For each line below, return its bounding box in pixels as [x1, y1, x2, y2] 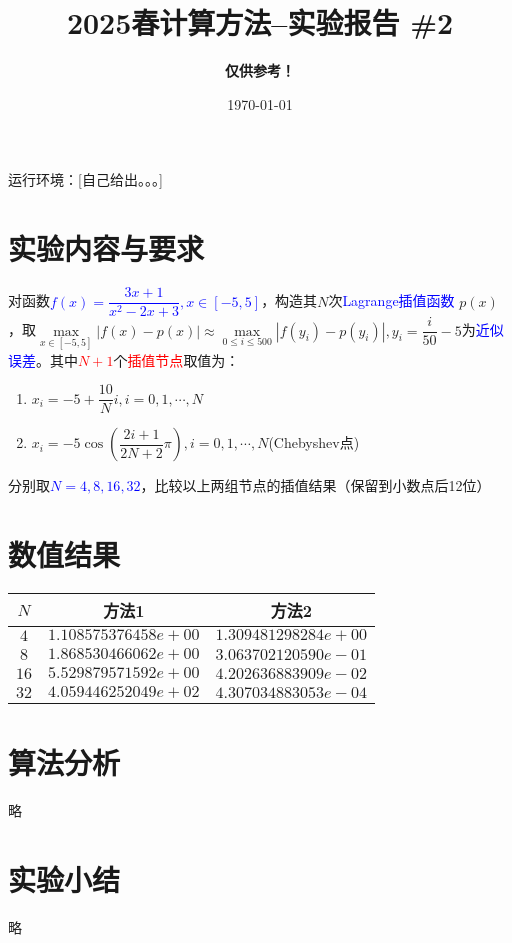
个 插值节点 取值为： [113, 349, 240, 370]
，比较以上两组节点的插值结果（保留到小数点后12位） [140, 475, 491, 496]
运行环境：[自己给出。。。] [8, 169, 163, 190]
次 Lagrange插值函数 [328, 290, 455, 311]
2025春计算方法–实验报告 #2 [66, 2, 454, 43]
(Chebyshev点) [268, 432, 360, 453]
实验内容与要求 [8, 228, 205, 269]
